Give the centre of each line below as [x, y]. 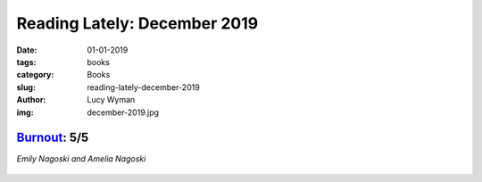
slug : [26, 87]
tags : [26, 62]
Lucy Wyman [111, 100]
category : [35, 75]
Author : [31, 100]
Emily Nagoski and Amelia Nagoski [81, 159]
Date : [27, 50]
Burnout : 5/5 [53, 138]
